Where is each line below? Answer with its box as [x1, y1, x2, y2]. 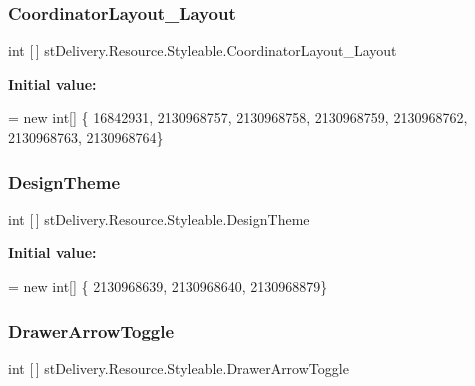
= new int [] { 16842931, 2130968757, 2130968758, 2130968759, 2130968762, [8, 107, 468, 128]
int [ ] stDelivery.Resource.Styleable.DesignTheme [8, 208, 310, 229]
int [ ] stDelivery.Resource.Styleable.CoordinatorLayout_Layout [8, 40, 397, 61]
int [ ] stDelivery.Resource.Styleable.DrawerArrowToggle [8, 357, 349, 378]
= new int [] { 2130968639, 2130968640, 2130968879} [8, 276, 328, 296]
